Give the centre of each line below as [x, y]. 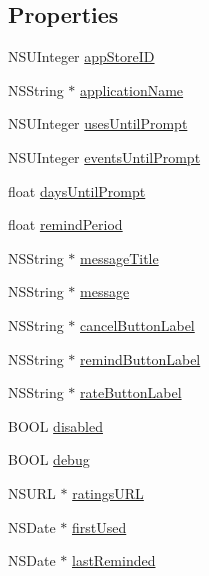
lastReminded [113, 560]
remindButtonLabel [140, 358]
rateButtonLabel [131, 392]
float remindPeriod [65, 224]
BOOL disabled [55, 425]
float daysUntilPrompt [77, 190]
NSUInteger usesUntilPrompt [98, 123]
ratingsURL [108, 492]
